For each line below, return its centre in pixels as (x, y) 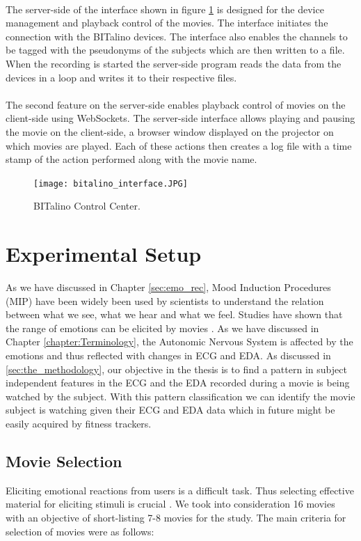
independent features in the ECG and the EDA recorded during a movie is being (178, 383)
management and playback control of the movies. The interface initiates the (167, 23)
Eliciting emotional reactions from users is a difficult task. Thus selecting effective (180, 490)
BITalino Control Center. (87, 206)
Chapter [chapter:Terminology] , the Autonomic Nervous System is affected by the (179, 342)
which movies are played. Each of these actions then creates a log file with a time (179, 145)
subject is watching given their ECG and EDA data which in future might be (170, 410)
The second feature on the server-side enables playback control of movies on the (176, 104)
